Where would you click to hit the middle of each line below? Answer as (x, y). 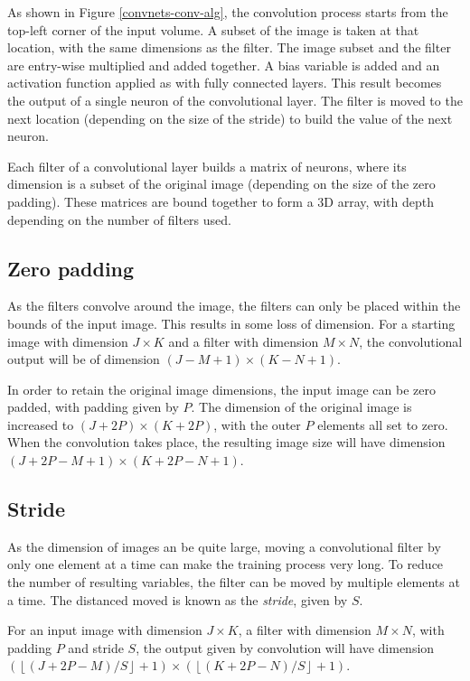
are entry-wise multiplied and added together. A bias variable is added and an (224, 65)
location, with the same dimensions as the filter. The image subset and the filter (229, 47)
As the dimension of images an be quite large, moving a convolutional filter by (224, 546)
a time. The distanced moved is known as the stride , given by (178, 599)
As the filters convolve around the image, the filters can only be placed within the (234, 306)
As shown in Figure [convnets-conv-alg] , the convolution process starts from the (228, 12)
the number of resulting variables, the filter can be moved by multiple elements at (234, 582)
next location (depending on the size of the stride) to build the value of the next (230, 118)
